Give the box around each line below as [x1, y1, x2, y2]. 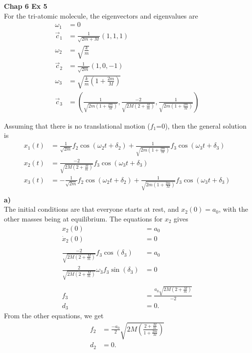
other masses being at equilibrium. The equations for [4, 213, 162, 223]
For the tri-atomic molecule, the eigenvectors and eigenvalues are [4, 10, 198, 21]
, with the [219, 204, 248, 214]
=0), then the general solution [156, 120, 247, 131]
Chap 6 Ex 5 [4, 1, 47, 11]
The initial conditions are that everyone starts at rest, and [4, 204, 179, 214]
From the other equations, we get [4, 310, 104, 321]
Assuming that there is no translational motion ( [4, 120, 150, 131]
